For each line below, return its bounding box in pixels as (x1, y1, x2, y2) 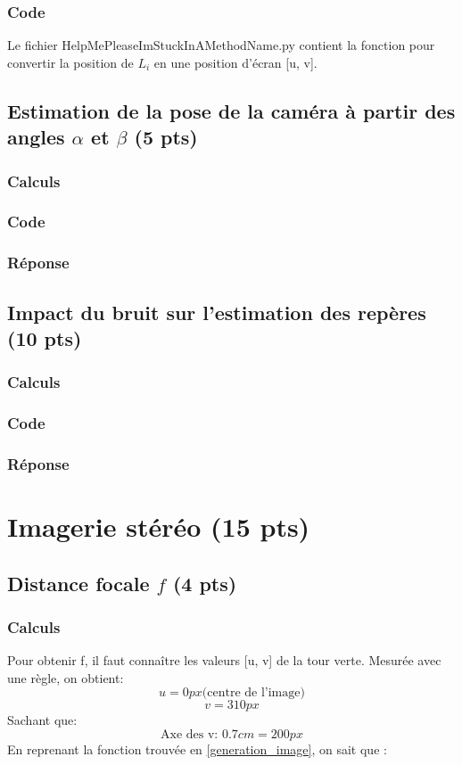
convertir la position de (7, 53, 134, 71)
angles (7, 123, 65, 151)
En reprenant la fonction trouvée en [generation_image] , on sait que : (7, 739, 387, 758)
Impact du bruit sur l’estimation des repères (7, 298, 426, 325)
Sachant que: (7, 711, 78, 729)
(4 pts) (172, 569, 237, 596)
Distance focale (7, 569, 150, 596)
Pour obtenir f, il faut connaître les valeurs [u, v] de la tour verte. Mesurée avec (7, 651, 441, 670)
